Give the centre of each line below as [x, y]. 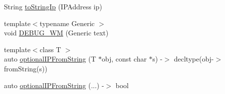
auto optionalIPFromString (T [50, 59]
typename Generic [67, 23]
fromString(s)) [26, 68]
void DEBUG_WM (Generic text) [56, 33]
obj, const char [124, 59]
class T [50, 49]
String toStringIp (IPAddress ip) [53, 6]
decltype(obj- [194, 59]
